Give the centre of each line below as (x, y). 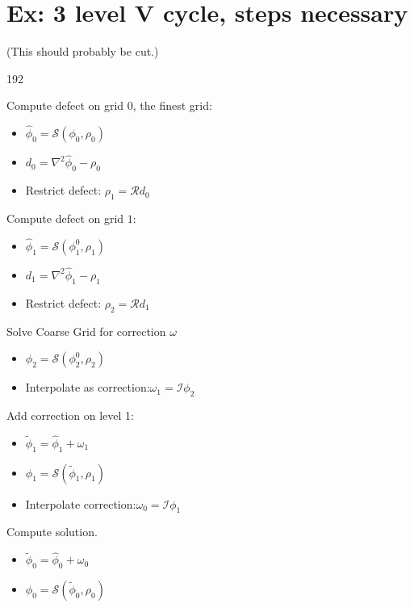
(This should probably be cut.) (83, 51)
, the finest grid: (172, 105)
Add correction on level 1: (70, 415)
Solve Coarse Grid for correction (86, 331)
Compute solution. (52, 532)
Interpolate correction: (81, 503)
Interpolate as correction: (88, 387)
